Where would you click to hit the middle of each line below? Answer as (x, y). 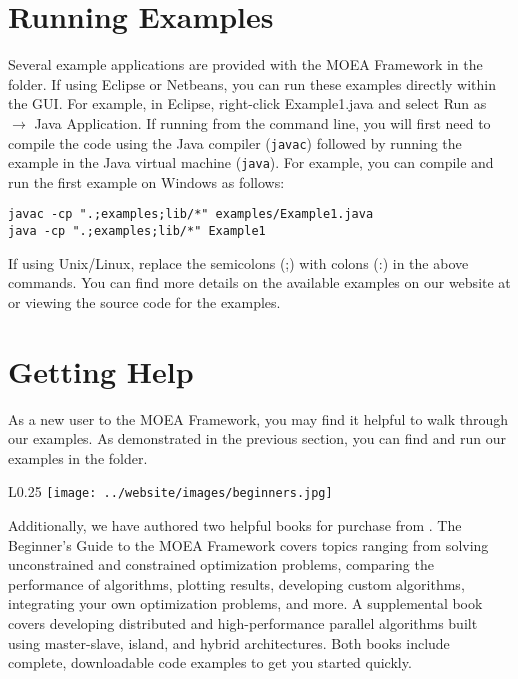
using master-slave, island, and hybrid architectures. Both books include (229, 642)
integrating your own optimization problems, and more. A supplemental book (245, 603)
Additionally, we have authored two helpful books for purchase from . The (235, 525)
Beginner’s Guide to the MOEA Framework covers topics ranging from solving (248, 544)
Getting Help (101, 370)
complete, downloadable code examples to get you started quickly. (210, 662)
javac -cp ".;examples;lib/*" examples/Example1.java (191, 214)
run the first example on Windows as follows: (146, 181)
